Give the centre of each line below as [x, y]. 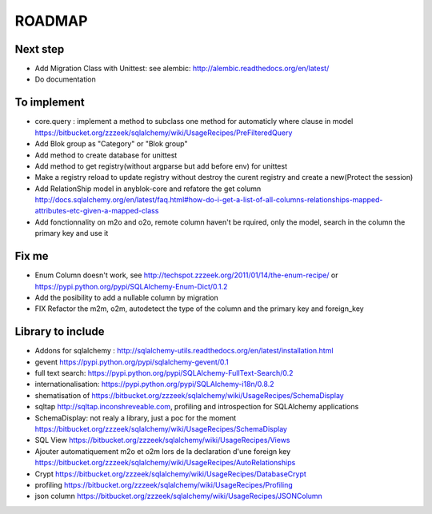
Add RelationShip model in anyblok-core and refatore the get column [148, 189]
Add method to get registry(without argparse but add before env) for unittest [161, 166]
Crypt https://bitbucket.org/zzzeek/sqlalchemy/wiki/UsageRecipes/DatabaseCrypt [171, 474]
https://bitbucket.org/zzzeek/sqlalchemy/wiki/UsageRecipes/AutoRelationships [165, 463]
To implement [50, 103]
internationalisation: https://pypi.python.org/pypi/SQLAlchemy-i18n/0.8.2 [154, 385]
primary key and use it [72, 233]
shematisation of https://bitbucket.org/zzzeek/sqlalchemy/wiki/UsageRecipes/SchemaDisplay [189, 395]
